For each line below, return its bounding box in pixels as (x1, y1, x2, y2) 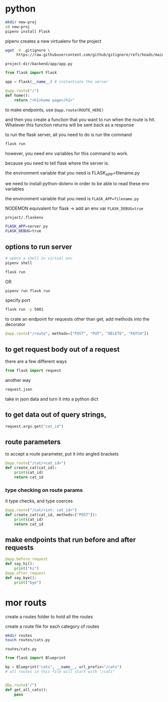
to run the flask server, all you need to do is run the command (5, 131, 132, 137)
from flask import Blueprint (5, 655, 66, 660)
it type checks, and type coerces (5, 498, 73, 504)
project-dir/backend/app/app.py (5, 61, 72, 67)
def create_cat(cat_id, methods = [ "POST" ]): (5, 512, 97, 517)
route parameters (5, 438, 61, 446)
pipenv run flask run (5, 288, 50, 294)
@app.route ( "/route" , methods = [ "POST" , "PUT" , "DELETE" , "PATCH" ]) (5, 331, 149, 336)
